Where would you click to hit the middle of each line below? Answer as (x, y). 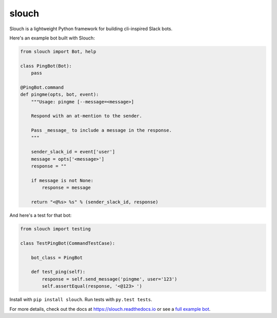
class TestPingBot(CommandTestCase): (68, 243)
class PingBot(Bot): (46, 66)
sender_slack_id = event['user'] (73, 152)
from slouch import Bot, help (58, 51)
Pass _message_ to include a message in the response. (101, 130)
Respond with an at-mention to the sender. (86, 116)
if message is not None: (62, 180)
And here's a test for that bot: (41, 216)
